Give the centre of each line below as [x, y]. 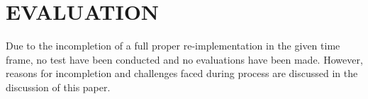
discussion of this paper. [58, 87]
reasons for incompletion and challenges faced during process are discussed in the [182, 73]
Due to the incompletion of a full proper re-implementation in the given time [173, 46]
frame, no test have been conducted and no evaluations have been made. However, [184, 59]
